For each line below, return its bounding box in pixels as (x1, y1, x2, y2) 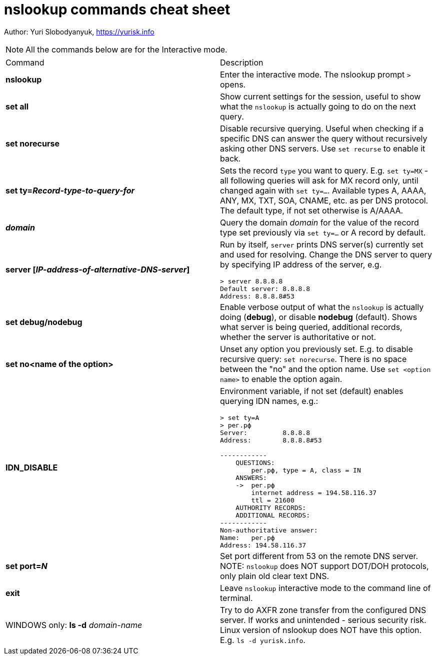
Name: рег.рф (220, 533, 275, 541)
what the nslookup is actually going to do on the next (220, 101, 416, 111)
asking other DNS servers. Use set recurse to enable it (220, 143, 425, 153)
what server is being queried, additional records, (220, 321, 402, 332)
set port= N (5, 560, 47, 571)
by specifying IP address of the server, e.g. (220, 259, 382, 269)
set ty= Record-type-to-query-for (5, 185, 135, 195)
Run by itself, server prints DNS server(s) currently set (220, 239, 423, 249)
